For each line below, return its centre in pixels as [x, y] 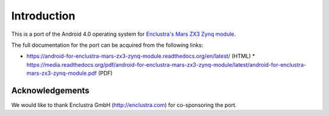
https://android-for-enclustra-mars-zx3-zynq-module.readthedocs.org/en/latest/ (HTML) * [141, 56]
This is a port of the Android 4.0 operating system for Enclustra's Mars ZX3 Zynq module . [124, 34]
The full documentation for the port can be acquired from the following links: [107, 45]
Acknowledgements [50, 90]
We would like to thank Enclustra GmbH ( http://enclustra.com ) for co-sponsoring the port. [124, 105]
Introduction [43, 16]
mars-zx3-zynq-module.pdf [62, 73]
